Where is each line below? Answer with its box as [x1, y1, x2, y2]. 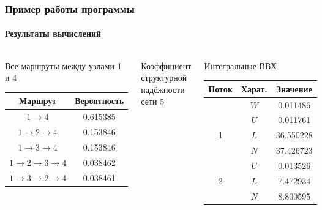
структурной [141, 71, 187, 84]
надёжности [141, 83, 185, 96]
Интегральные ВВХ [204, 59, 277, 72]
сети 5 [141, 95, 165, 108]
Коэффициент [141, 59, 192, 72]
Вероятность [75, 94, 124, 107]
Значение [276, 82, 312, 95]
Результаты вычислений [5, 27, 102, 40]
